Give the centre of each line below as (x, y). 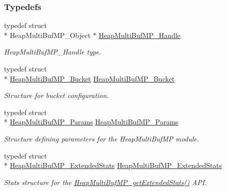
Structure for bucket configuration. (56, 95)
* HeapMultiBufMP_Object (47, 35)
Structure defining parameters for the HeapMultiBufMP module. (101, 138)
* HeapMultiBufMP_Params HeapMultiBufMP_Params (91, 122)
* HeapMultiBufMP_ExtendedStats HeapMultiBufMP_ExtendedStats (113, 165)
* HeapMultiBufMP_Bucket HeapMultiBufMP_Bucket (89, 78)
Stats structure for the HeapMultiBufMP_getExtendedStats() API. (105, 182)
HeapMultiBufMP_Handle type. (53, 52)
